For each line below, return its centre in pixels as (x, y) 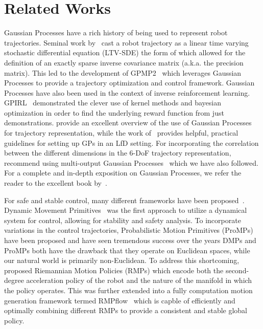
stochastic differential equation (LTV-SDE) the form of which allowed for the (125, 52)
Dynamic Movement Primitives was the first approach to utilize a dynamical (126, 210)
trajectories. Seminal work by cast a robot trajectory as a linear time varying (126, 42)
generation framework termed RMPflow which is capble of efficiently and (120, 300)
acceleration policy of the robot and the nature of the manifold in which (139, 280)
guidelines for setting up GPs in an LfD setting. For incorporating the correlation (131, 142)
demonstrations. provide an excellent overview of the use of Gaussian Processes (128, 123)
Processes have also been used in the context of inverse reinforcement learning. (127, 92)
